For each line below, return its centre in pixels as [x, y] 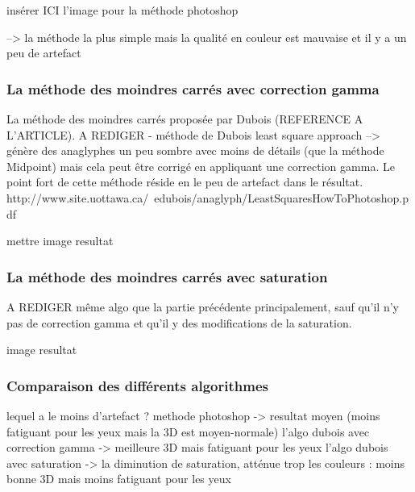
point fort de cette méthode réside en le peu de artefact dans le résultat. [185, 182]
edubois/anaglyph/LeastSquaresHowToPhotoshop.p [282, 197]
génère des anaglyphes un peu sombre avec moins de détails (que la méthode [195, 150]
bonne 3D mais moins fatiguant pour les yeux [119, 479]
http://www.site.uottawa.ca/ [78, 197]
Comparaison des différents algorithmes [137, 385]
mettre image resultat [60, 241]
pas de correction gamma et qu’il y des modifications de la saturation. [179, 322]
